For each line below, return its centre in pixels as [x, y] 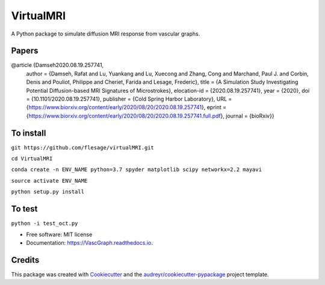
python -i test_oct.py [45, 224]
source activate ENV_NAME [49, 180]
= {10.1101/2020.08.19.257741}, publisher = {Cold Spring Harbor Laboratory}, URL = [129, 99]
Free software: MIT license [59, 234]
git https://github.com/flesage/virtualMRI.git [83, 147]
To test [24, 209]
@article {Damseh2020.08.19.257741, [57, 65]
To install [29, 133]
